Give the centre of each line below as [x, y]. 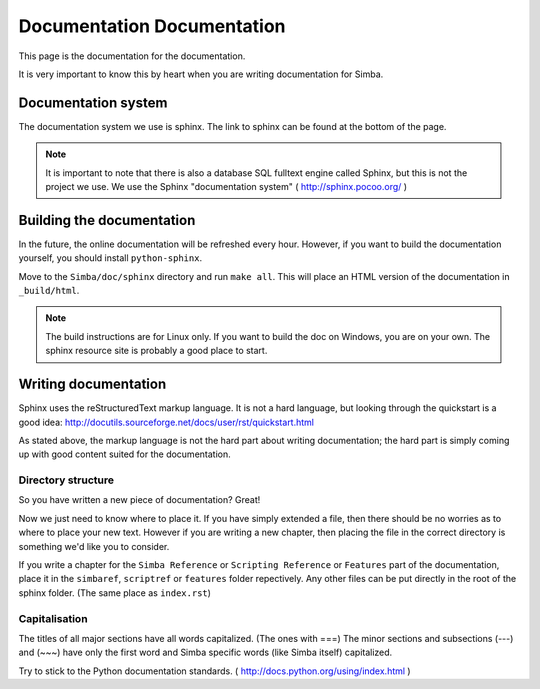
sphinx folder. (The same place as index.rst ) [115, 592]
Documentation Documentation [152, 26]
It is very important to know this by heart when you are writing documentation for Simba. [201, 74]
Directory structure [66, 480]
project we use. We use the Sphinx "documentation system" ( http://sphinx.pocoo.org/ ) [226, 187]
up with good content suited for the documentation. [125, 454]
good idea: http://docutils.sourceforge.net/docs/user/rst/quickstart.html [166, 422]
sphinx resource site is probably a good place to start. [156, 351]
